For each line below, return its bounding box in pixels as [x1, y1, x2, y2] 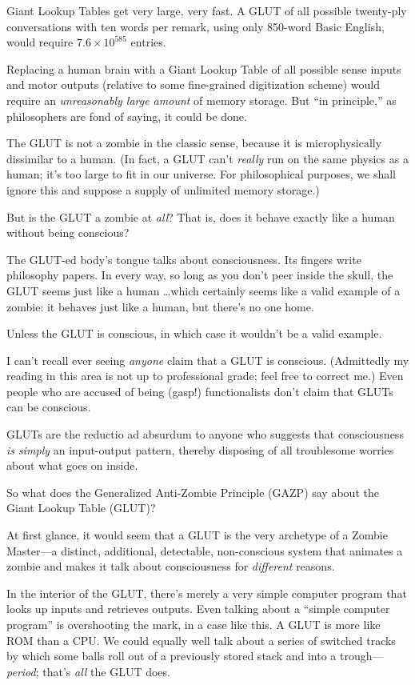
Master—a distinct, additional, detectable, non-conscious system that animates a [6, 542, 403, 559]
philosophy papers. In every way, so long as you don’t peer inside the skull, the [6, 266, 393, 283]
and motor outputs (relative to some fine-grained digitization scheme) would [6, 76, 381, 93]
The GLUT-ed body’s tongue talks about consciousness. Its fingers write [6, 250, 361, 267]
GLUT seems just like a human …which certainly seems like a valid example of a [6, 282, 401, 298]
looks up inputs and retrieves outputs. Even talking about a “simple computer [6, 600, 390, 617]
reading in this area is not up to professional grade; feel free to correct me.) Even [6, 367, 404, 384]
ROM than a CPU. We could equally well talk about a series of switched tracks [6, 631, 396, 648]
